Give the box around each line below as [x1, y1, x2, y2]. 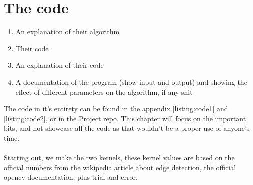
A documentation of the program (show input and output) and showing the [15, 76, 247, 87]
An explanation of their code [15, 60, 104, 70]
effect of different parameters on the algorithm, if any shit [15, 86, 193, 97]
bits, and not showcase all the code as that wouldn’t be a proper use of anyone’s [4, 123, 250, 133]
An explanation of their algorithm [15, 26, 120, 37]
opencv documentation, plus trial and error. [4, 172, 138, 182]
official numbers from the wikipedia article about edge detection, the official [4, 162, 236, 172]
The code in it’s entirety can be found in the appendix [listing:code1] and [4, 103, 228, 114]
